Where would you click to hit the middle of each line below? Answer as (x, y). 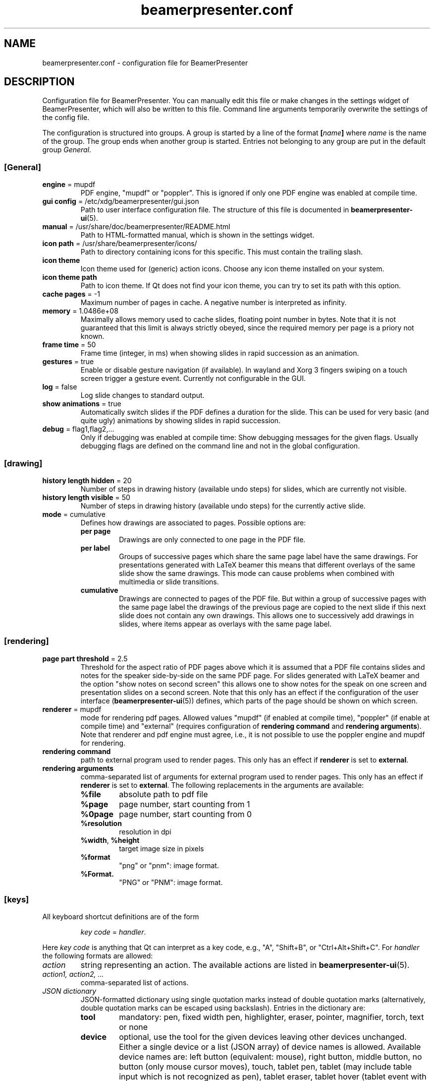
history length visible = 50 (86, 497)
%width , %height (110, 840)
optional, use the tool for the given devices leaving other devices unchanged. (263, 1037)
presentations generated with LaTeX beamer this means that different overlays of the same (267, 565)
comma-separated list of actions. (135, 983)
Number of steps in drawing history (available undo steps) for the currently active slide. (223, 506)
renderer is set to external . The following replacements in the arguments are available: (222, 785)
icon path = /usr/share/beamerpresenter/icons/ (120, 244)
